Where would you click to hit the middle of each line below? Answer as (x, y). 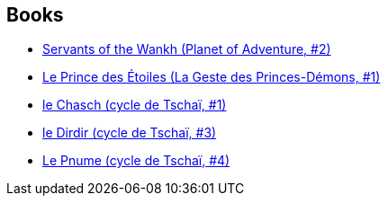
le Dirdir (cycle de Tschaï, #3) (130, 133)
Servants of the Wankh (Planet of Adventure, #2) (187, 49)
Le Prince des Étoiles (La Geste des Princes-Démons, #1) (212, 77)
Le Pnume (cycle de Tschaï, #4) (136, 161)
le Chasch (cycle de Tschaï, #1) (135, 105)
